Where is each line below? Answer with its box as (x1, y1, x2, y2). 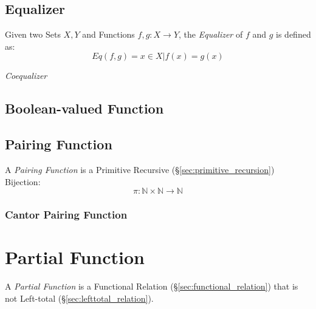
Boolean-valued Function (5, 99, 164, 118)
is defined (276, 28, 311, 41)
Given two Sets (5, 28, 61, 41)
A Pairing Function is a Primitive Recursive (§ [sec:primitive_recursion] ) (5, 163, 275, 175)
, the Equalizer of (179, 28, 243, 41)
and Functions (82, 28, 135, 41)
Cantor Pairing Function (5, 207, 128, 222)
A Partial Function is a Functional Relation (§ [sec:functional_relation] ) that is (5, 280, 298, 293)
